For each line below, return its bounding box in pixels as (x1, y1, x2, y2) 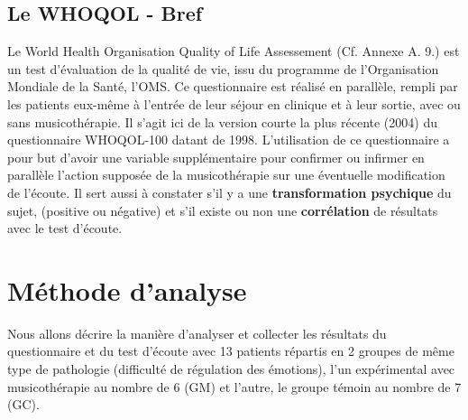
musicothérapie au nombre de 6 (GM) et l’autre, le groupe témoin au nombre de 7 (7, 377, 462, 396)
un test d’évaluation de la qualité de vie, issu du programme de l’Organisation (7, 59, 439, 78)
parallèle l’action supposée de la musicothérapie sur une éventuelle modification (7, 165, 445, 184)
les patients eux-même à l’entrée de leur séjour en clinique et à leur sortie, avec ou (7, 94, 461, 113)
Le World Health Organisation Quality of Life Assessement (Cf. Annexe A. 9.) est (7, 42, 460, 61)
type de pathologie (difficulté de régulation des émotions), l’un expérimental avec (7, 359, 455, 378)
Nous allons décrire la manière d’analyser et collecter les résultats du (7, 323, 387, 342)
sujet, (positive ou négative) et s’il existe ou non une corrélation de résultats (7, 201, 438, 219)
